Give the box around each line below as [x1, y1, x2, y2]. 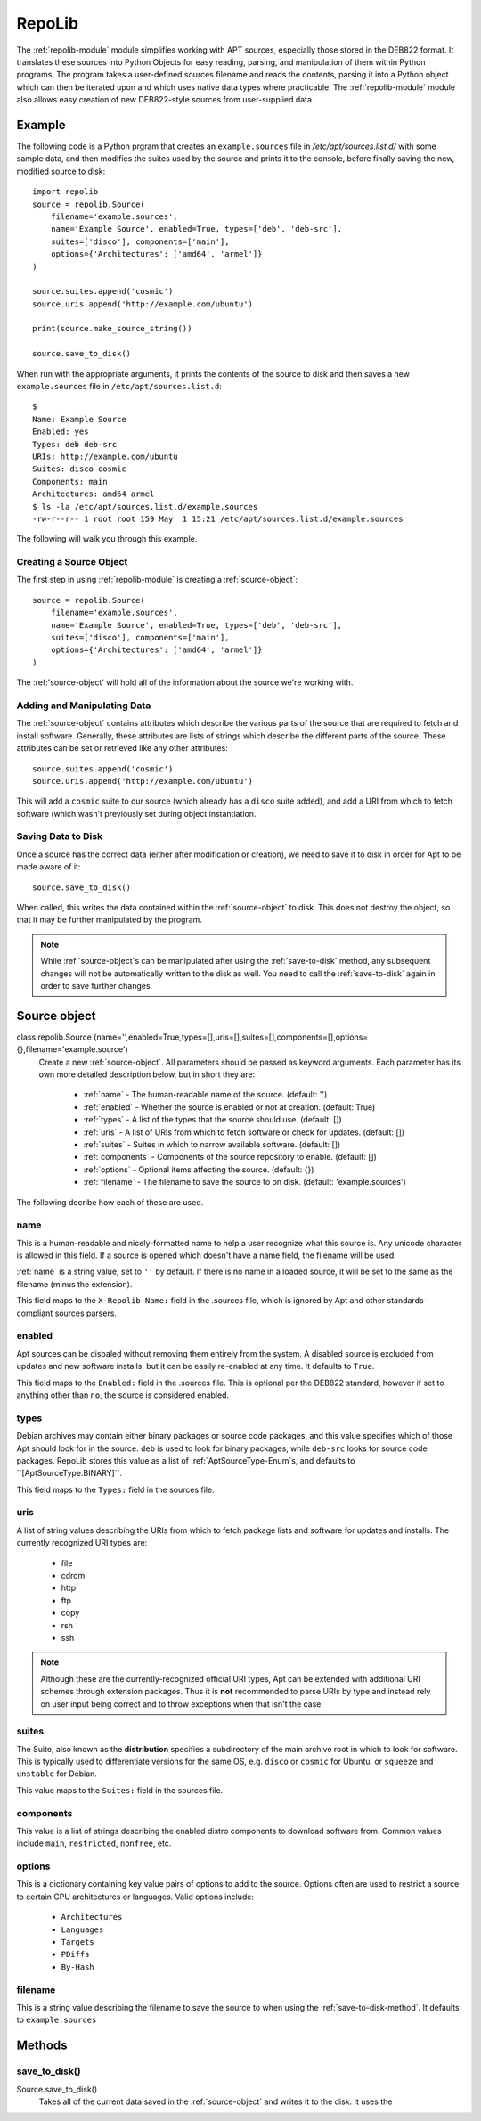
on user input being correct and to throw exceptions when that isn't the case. [40, 1698, 324, 1709]
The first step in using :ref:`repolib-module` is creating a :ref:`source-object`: [16, 575, 298, 585]
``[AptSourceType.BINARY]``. [16, 1468, 122, 1479]
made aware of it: [16, 861, 81, 872]
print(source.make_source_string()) [32, 323, 192, 334]
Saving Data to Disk [16, 830, 102, 843]
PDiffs [61, 1949, 90, 1960]
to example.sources [16, 2014, 97, 2026]
